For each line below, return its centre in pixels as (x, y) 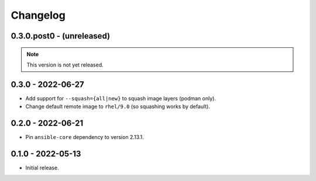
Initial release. (42, 168)
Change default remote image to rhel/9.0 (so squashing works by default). (118, 107)
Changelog (38, 15)
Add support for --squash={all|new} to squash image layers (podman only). (121, 98)
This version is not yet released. (65, 65)
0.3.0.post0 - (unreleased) (61, 36)
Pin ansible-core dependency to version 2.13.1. (85, 137)
